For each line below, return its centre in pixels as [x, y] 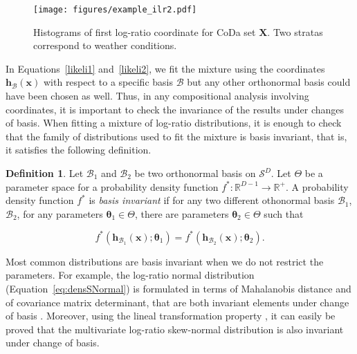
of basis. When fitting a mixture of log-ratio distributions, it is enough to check [174, 123]
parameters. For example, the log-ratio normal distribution [130, 275]
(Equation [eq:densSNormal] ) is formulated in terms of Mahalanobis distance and [178, 289]
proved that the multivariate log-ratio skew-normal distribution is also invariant [175, 329]
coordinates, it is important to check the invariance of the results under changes [175, 109]
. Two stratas [295, 31]
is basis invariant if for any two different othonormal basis [212, 200]
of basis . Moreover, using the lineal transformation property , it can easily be [171, 316]
